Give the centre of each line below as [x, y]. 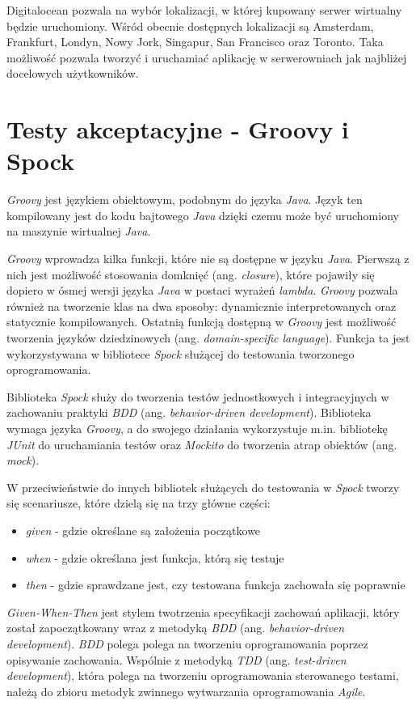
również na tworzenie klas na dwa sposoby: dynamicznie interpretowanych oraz [202, 306]
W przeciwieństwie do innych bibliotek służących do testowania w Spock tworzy [203, 487]
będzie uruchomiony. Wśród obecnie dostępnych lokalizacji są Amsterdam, [190, 25]
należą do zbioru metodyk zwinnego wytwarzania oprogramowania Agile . [186, 691]
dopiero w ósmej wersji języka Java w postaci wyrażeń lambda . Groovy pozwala [202, 290]
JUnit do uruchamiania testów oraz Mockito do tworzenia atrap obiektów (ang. [202, 444]
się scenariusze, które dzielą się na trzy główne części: [139, 503]
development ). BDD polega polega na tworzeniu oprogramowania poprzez [187, 643]
